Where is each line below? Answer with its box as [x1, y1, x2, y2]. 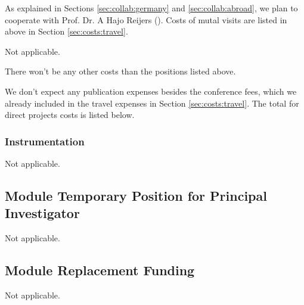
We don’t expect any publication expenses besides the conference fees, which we [5, 85, 297, 97]
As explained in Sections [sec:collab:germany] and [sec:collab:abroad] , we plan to [5, 2, 298, 14]
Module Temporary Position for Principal [5, 186, 267, 204]
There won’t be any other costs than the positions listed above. [5, 65, 236, 77]
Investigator [5, 204, 80, 222]
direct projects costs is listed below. [5, 108, 135, 121]
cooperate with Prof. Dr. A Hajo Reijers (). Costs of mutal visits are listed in [5, 13, 287, 26]
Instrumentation [5, 133, 85, 148]
